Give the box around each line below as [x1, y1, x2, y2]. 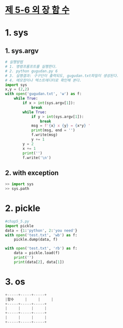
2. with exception [5, 168, 59, 177]
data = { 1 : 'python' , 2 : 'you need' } [5, 228, 78, 233]
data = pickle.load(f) [14, 251, 60, 256]
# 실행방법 [5, 60, 23, 65]
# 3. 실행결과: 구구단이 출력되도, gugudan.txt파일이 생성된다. [5, 73, 119, 78]
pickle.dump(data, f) [14, 237, 58, 242]
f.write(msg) [31, 133, 58, 138]
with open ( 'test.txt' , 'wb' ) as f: [5, 233, 78, 237]
